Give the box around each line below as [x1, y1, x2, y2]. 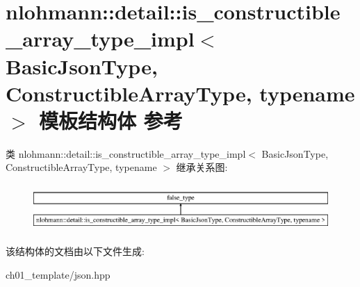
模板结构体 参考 [39, 106, 183, 134]
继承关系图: [176, 160, 228, 174]
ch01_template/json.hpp [6, 267, 111, 281]
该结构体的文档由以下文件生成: [6, 244, 145, 259]
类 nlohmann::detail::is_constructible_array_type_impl [6, 146, 246, 161]
